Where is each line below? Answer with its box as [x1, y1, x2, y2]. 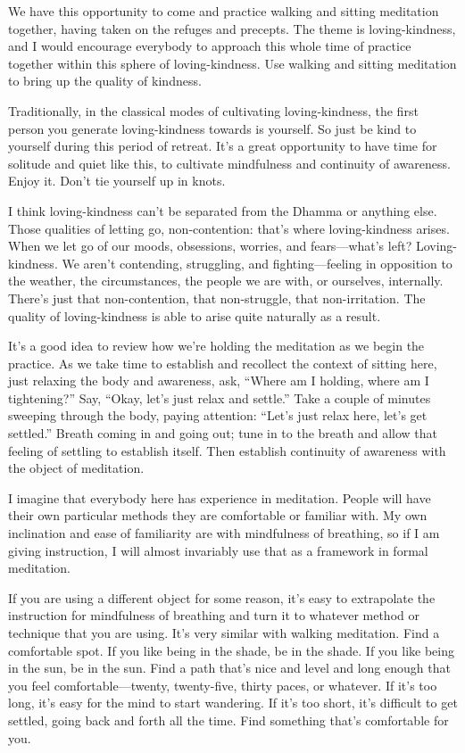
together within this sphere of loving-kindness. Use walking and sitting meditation [8, 54, 457, 72]
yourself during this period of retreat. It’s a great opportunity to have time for [8, 137, 437, 155]
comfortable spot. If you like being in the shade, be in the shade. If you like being [8, 641, 455, 659]
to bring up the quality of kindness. [8, 71, 202, 90]
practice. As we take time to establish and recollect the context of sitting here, [8, 353, 437, 372]
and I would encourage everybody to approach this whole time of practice [8, 37, 411, 55]
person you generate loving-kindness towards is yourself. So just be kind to [8, 119, 417, 137]
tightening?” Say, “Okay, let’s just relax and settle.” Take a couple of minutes [8, 388, 431, 407]
